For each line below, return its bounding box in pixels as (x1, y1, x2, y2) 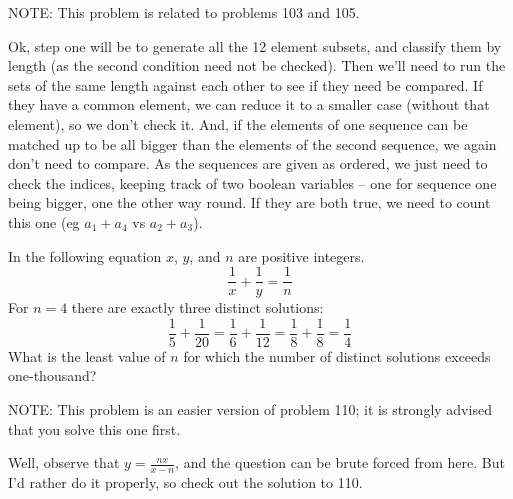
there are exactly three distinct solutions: (71, 297, 324, 318)
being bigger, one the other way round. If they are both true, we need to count (8, 192, 491, 213)
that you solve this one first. (8, 418, 181, 439)
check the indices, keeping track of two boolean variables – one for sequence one (8, 172, 497, 193)
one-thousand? (8, 365, 97, 386)
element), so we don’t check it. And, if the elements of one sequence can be (8, 113, 468, 134)
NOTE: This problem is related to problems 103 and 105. (8, 2, 360, 22)
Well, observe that (8, 452, 120, 473)
